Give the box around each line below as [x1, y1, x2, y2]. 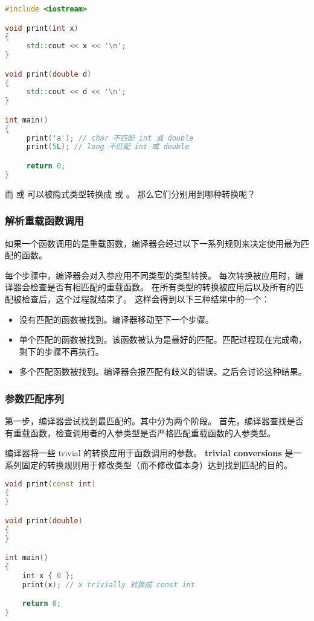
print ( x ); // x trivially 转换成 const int [22, 580, 195, 589]
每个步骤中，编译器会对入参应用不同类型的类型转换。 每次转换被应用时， [5, 269, 295, 281]
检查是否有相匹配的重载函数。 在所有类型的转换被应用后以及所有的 [30, 281, 295, 293]
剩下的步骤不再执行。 [19, 345, 104, 357]
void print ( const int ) [5, 479, 96, 488]
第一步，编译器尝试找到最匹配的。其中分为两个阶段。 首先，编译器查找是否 [5, 415, 304, 427]
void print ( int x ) [5, 24, 78, 33]
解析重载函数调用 [5, 213, 84, 228]
